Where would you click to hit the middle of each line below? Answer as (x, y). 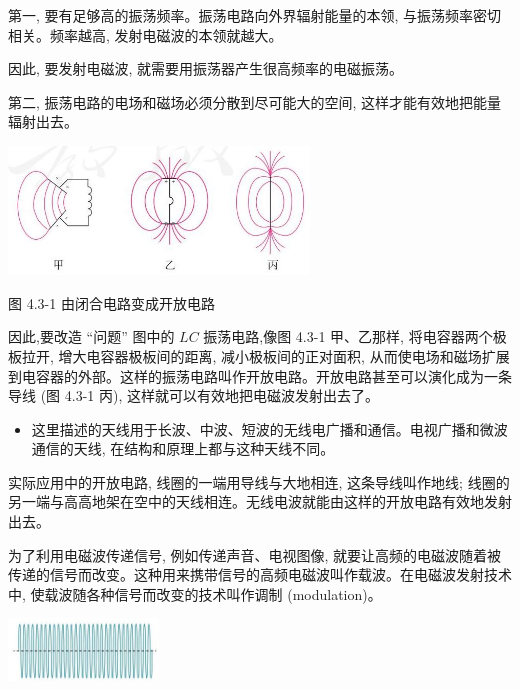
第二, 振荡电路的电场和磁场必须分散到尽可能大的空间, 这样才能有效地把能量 (255, 101)
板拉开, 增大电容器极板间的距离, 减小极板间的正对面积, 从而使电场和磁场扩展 (259, 355)
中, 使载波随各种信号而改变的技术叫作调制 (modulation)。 (195, 593)
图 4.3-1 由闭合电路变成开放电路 (111, 302)
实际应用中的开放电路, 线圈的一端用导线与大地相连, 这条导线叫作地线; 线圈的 (259, 481)
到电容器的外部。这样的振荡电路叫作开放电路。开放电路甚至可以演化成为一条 (260, 375)
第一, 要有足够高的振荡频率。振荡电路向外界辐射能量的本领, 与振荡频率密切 (255, 15)
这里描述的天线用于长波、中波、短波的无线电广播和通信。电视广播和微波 (269, 428)
